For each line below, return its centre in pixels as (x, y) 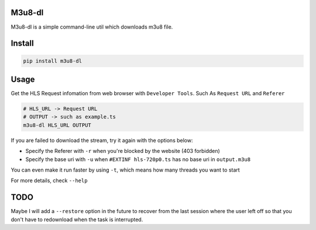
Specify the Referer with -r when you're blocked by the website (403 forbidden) (123, 151)
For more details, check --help (49, 180)
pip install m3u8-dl (52, 61)
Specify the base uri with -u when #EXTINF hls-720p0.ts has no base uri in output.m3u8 (138, 159)
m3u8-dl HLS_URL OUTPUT (57, 125)
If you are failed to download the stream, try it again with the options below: (102, 140)
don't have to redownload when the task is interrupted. (77, 219)
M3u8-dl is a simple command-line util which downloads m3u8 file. (92, 27)
